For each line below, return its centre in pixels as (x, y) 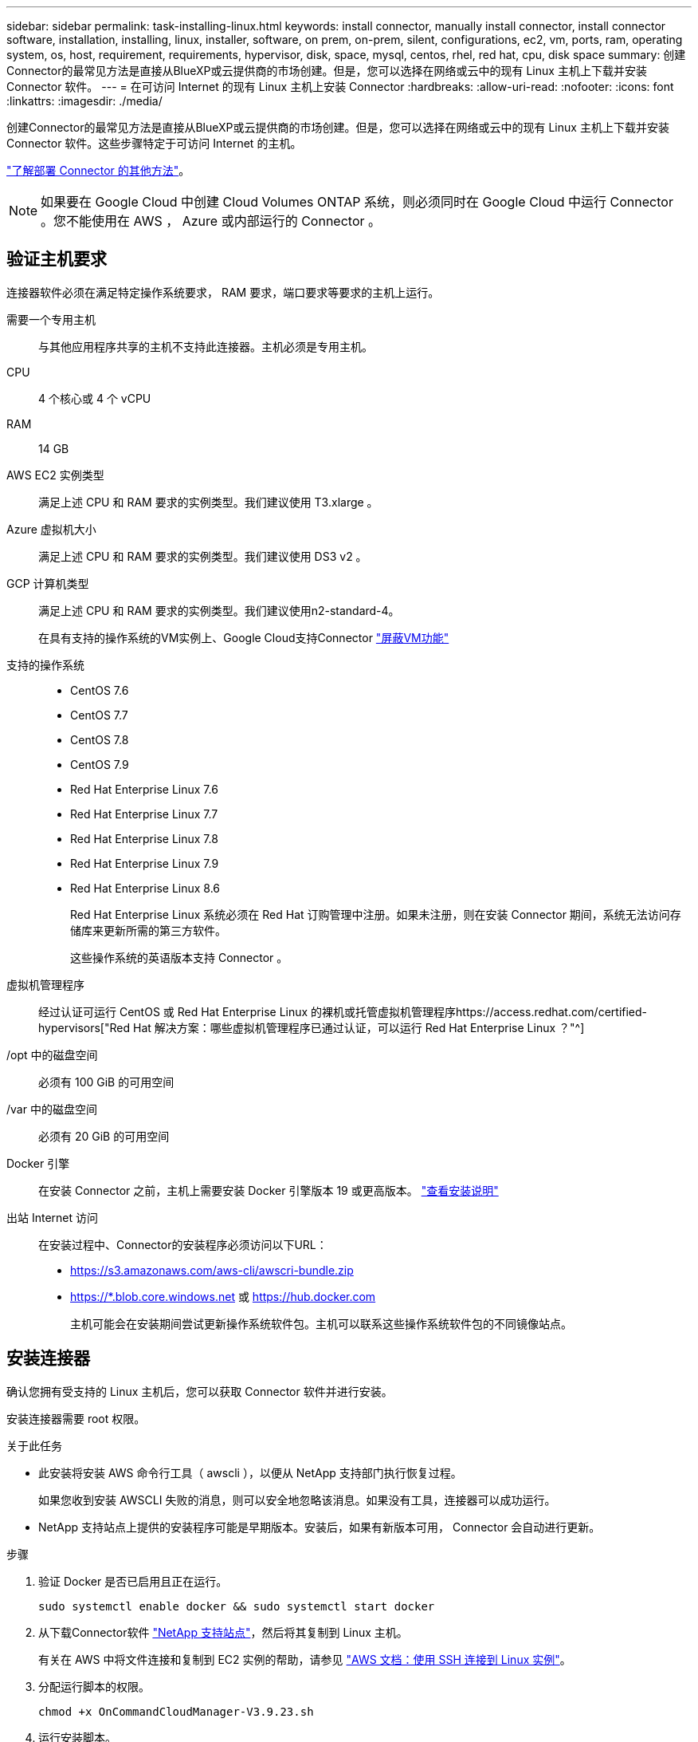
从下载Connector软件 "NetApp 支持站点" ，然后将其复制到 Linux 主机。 (223, 1632)
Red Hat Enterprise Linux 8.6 (145, 888)
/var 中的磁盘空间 (52, 1109)
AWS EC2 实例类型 (55, 475)
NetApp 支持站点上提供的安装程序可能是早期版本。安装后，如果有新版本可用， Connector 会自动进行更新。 (320, 1527)
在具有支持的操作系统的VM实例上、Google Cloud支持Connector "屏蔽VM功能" (244, 637)
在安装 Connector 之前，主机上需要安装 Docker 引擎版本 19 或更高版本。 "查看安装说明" (269, 1190)
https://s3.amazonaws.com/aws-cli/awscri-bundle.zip (212, 1270)
